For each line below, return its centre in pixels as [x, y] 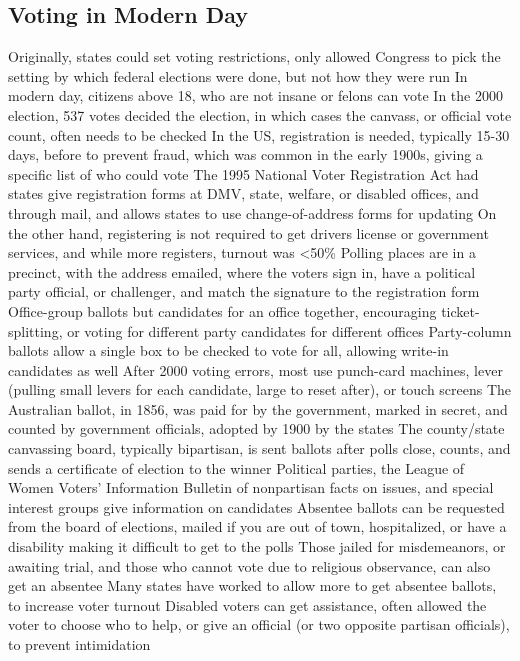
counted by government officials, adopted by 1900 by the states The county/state [256, 428]
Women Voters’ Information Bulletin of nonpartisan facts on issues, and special [251, 487]
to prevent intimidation [79, 644]
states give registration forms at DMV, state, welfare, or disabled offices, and [243, 193]
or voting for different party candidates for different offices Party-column [289, 330]
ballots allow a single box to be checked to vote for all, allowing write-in [228, 350]
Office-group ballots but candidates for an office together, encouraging [222, 310]
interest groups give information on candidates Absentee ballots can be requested [256, 506]
